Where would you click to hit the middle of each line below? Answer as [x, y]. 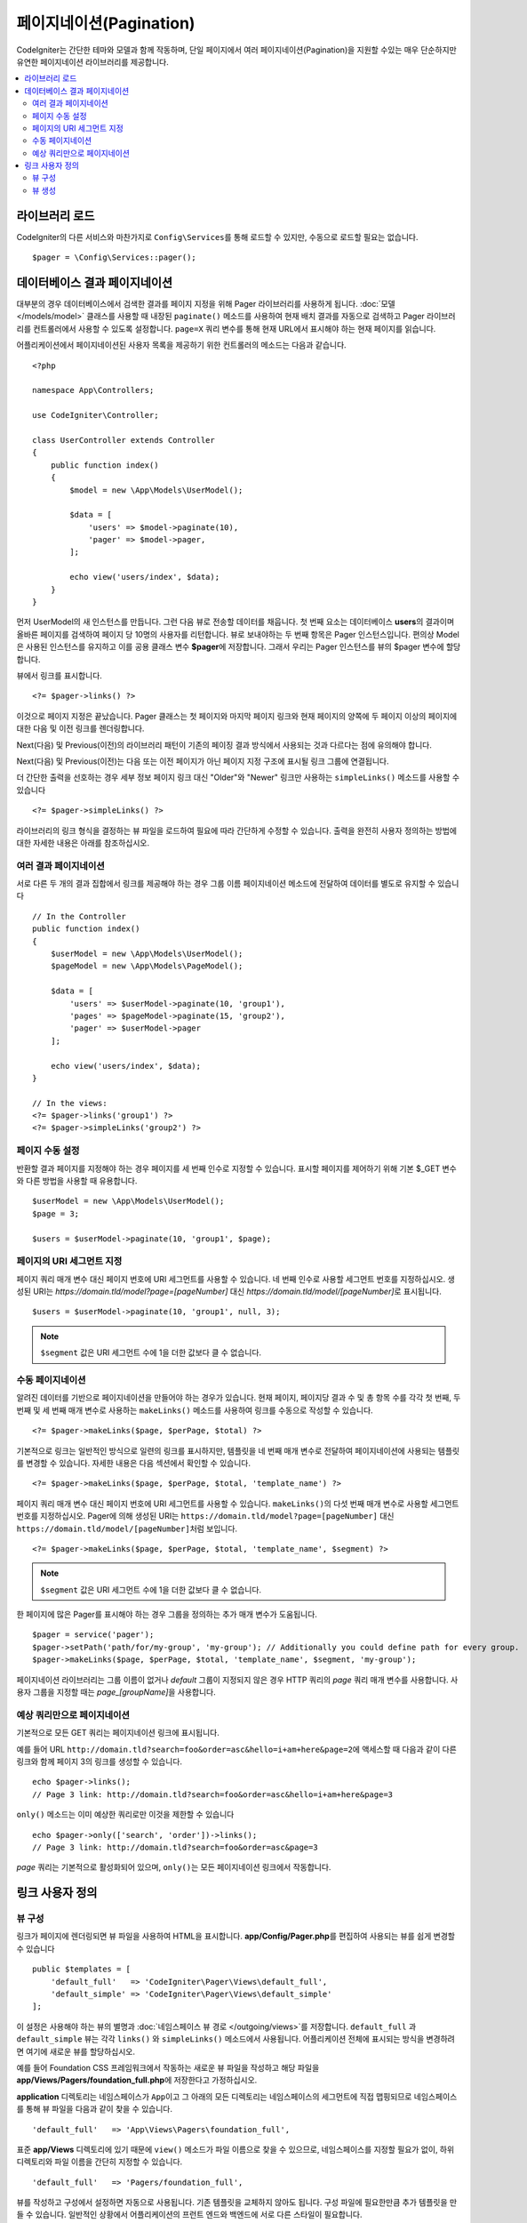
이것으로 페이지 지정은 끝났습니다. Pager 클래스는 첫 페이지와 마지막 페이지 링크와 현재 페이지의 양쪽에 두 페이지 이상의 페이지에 [237, 716]
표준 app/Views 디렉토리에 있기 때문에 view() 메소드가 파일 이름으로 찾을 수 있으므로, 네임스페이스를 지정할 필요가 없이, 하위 [236, 2149]
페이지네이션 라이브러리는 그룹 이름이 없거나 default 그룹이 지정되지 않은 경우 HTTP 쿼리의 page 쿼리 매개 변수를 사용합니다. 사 [237, 1680]
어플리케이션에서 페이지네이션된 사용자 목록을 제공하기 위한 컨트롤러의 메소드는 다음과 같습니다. [181, 345]
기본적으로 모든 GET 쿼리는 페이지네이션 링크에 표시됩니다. [118, 1733]
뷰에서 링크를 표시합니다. [59, 675]
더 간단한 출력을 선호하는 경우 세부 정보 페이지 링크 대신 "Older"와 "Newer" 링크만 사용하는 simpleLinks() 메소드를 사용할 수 [238, 777]
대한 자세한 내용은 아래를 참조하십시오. [83, 843]
